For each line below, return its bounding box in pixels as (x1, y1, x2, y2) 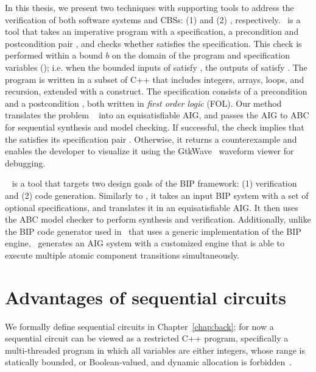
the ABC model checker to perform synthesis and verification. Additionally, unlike (5, 213, 311, 226)
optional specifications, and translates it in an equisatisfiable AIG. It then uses (5, 201, 298, 213)
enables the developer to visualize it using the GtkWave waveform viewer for (5, 145, 294, 157)
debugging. (5, 156, 46, 169)
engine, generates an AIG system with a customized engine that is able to (5, 237, 284, 249)
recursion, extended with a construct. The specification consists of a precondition (5, 85, 307, 98)
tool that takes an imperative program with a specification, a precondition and (5, 25, 299, 38)
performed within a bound (5, 49, 103, 62)
